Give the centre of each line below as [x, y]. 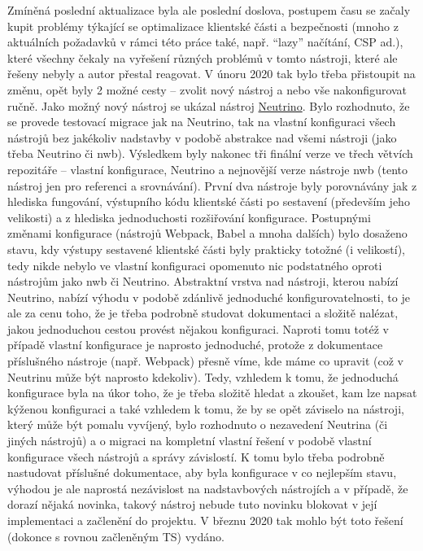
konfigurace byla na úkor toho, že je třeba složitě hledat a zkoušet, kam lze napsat [212, 393]
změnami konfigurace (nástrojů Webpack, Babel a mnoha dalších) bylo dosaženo [207, 233]
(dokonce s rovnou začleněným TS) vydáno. [116, 536]
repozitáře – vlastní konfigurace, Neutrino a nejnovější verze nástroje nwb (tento [208, 169]
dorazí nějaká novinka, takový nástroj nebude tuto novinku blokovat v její [192, 504]
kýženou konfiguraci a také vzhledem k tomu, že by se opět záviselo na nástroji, [206, 408]
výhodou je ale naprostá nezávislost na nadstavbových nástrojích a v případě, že [208, 488]
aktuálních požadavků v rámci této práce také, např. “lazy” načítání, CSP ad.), [205, 42]
